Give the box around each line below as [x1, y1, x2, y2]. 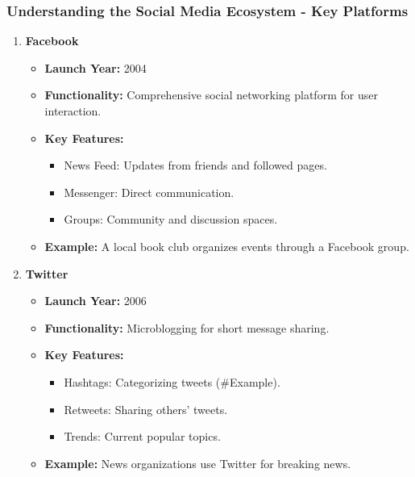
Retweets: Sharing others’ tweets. [64, 400, 228, 417]
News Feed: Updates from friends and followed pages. [64, 157, 327, 174]
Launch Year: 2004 [44, 59, 147, 76]
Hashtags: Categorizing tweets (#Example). [64, 373, 280, 390]
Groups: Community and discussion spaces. [64, 211, 278, 228]
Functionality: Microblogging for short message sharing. [44, 319, 330, 336]
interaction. [44, 103, 102, 119]
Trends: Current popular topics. [64, 428, 221, 445]
